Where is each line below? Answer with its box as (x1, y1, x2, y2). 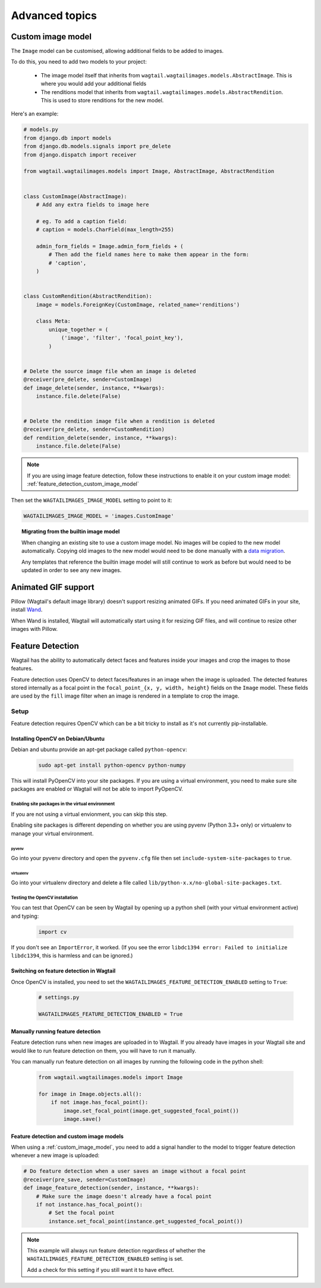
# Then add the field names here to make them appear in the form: (48, 251, 250, 258)
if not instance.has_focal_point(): (36, 1201, 143, 1208)
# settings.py (38, 994, 80, 1001)
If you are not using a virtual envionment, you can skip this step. (11, 810, 168, 818)
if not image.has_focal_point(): (51, 1099, 149, 1106)
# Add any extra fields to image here (36, 201, 149, 208)
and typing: (11, 912, 39, 920)
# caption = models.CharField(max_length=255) (36, 226, 175, 233)
